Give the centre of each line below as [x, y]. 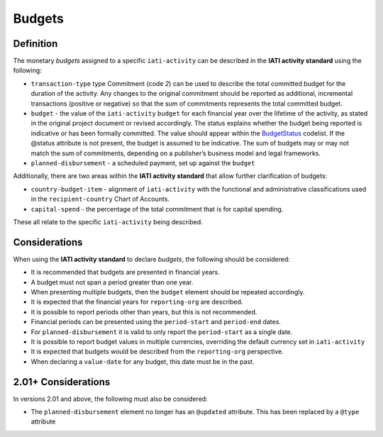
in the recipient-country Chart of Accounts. [100, 199]
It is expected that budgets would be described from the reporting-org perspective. [157, 352]
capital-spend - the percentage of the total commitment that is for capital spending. [157, 209]
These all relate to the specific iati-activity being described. [108, 222]
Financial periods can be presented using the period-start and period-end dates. [156, 322]
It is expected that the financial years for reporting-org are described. [137, 302]
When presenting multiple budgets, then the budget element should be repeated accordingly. [168, 292]
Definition [35, 44]
